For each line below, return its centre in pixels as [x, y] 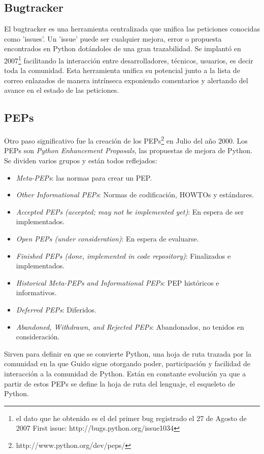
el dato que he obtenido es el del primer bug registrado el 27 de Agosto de [131, 418]
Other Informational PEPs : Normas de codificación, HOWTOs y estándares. [135, 195]
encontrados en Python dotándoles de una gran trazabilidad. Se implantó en [123, 48]
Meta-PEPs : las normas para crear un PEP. [84, 177]
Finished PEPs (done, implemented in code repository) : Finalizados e [123, 255]
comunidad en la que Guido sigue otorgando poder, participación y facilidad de [127, 363]
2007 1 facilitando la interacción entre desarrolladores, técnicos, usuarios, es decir [129, 59]
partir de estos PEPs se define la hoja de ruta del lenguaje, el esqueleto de [120, 383]
